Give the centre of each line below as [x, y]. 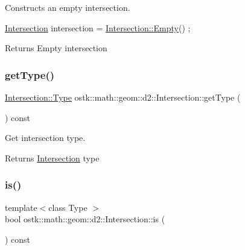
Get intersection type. [45, 138]
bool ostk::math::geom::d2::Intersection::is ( [85, 219]
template [21, 207]
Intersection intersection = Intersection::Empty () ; [98, 27]
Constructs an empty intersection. [68, 7]
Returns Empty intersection [56, 48]
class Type [68, 207]
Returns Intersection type [52, 158]
